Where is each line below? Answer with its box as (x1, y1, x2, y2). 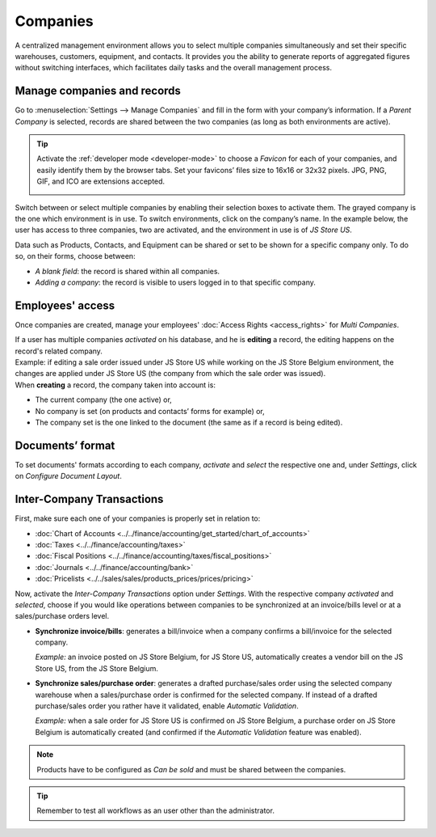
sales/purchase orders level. (15, 611, 109, 621)
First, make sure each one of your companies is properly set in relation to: (15, 514, 261, 523)
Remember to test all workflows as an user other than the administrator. (36, 805, 275, 816)
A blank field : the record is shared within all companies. (35, 266, 220, 276)
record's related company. (15, 346, 103, 356)
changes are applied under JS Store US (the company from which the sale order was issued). (15, 369, 326, 378)
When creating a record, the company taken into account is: (15, 380, 216, 390)
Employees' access (15, 298, 115, 312)
